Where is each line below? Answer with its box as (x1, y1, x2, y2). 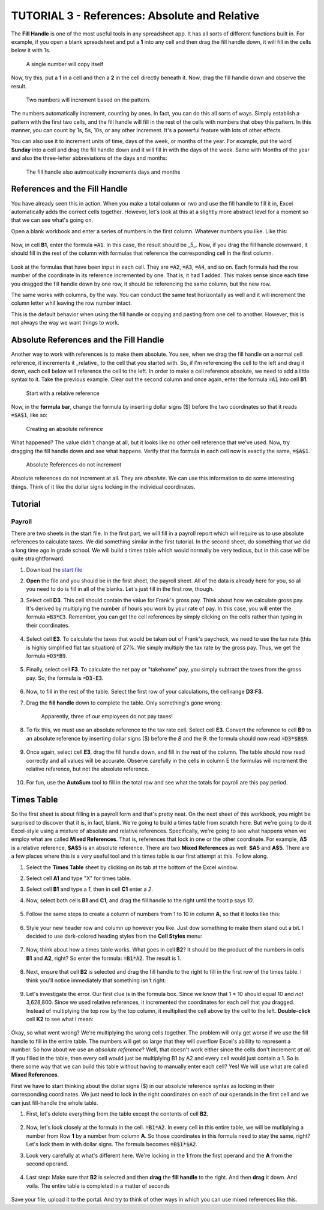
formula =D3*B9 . (26, 652, 68, 659)
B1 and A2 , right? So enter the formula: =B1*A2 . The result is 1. (26, 955, 181, 962)
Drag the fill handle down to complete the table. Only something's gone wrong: (26, 699, 222, 706)
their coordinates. (26, 622, 70, 629)
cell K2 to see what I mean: (26, 1016, 94, 1023)
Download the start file (26, 566, 83, 573)
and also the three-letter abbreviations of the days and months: (11, 154, 167, 162)
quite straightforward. (11, 555, 65, 562)
